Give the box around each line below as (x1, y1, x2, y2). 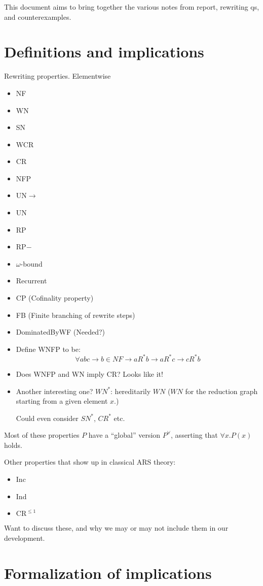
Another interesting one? (16, 385, 93, 396)
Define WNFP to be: (16, 343, 81, 354)
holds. (4, 439, 22, 450)
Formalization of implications (4, 562, 212, 583)
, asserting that (171, 430, 218, 440)
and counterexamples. (4, 11, 71, 22)
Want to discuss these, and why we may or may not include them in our (4, 523, 229, 533)
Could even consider (16, 412, 79, 423)
